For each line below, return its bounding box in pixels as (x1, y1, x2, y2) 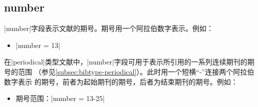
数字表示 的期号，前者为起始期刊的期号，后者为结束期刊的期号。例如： (4, 76, 238, 86)
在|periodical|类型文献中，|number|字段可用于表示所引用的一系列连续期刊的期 (4, 56, 254, 67)
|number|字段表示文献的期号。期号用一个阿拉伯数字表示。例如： (4, 23, 214, 33)
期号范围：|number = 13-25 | (16, 93, 105, 103)
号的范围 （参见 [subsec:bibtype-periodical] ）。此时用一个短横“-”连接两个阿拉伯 (4, 66, 254, 76)
